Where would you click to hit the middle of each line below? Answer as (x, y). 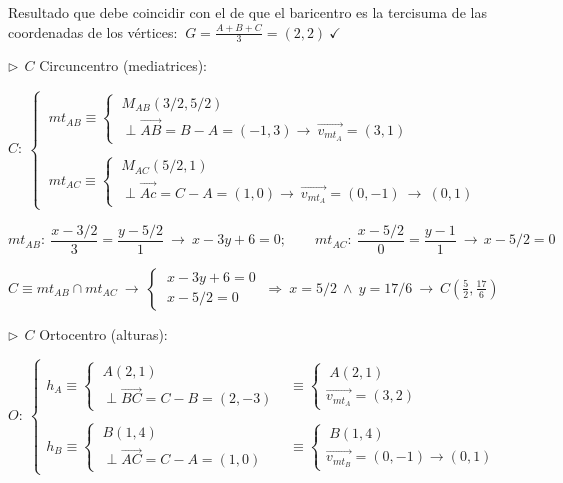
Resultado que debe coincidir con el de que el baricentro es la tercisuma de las (247, 12)
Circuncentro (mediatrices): (123, 65)
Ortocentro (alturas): (103, 333)
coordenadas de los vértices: (93, 31)
